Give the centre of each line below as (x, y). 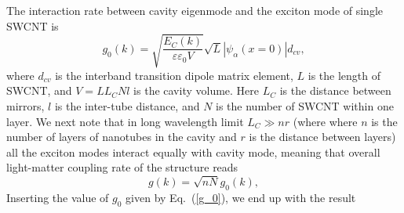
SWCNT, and (39, 90)
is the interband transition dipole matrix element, (174, 75)
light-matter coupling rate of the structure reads (122, 167)
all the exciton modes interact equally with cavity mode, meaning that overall (193, 152)
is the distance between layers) (322, 137)
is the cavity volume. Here (197, 90)
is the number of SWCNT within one (305, 105)
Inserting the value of (58, 197)
